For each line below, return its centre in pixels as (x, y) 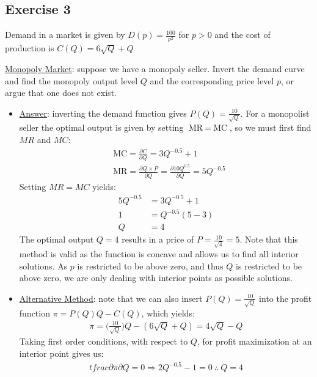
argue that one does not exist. (61, 93)
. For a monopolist (275, 113)
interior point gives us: (61, 353)
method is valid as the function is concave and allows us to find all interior (159, 254)
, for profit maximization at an (254, 341)
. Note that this (269, 239)
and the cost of (242, 35)
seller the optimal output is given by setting (101, 127)
